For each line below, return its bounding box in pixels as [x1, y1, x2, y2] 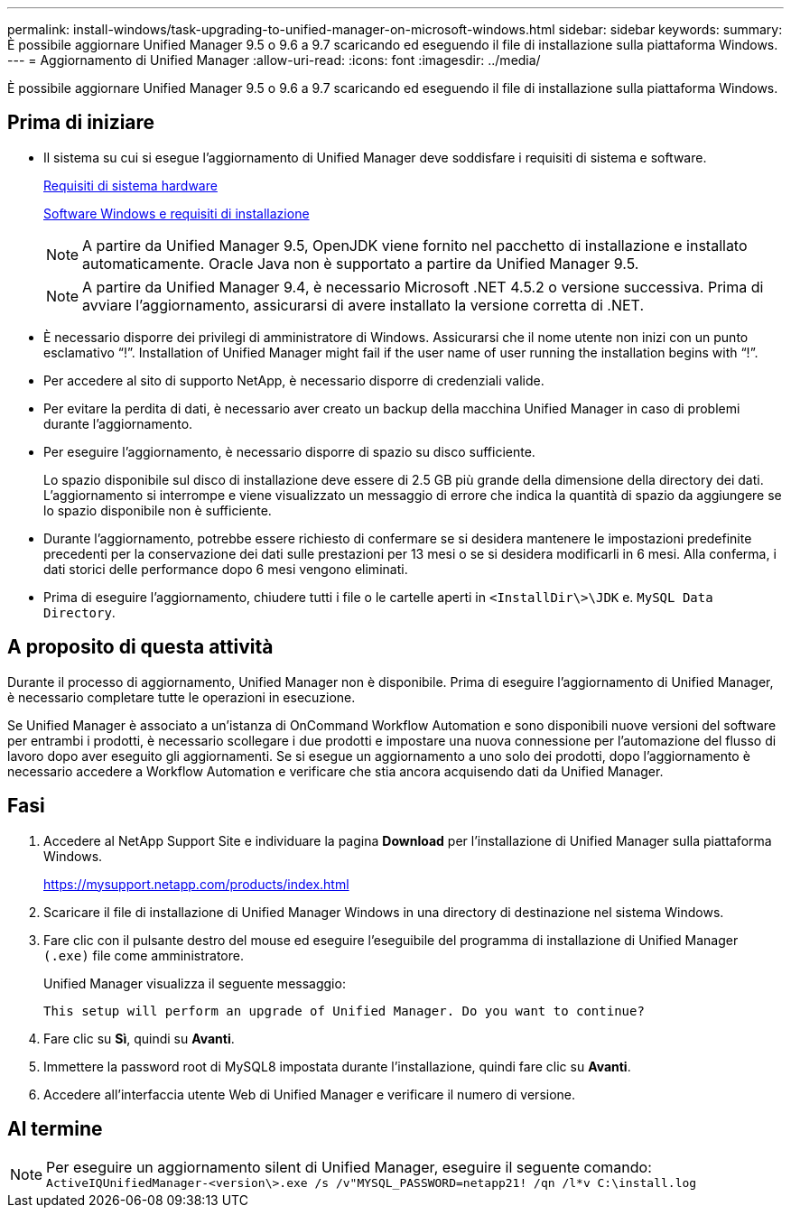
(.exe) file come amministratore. [43, 947, 244, 963]
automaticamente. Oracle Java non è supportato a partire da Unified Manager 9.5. [82, 254, 639, 273]
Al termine [7, 1117, 103, 1140]
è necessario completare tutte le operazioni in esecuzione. [7, 689, 356, 705]
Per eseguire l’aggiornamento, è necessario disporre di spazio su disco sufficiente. [43, 443, 535, 459]
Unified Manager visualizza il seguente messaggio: [43, 975, 346, 991]
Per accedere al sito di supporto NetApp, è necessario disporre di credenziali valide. [43, 372, 544, 388]
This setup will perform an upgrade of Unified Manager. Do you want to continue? [43, 1003, 645, 1018]
